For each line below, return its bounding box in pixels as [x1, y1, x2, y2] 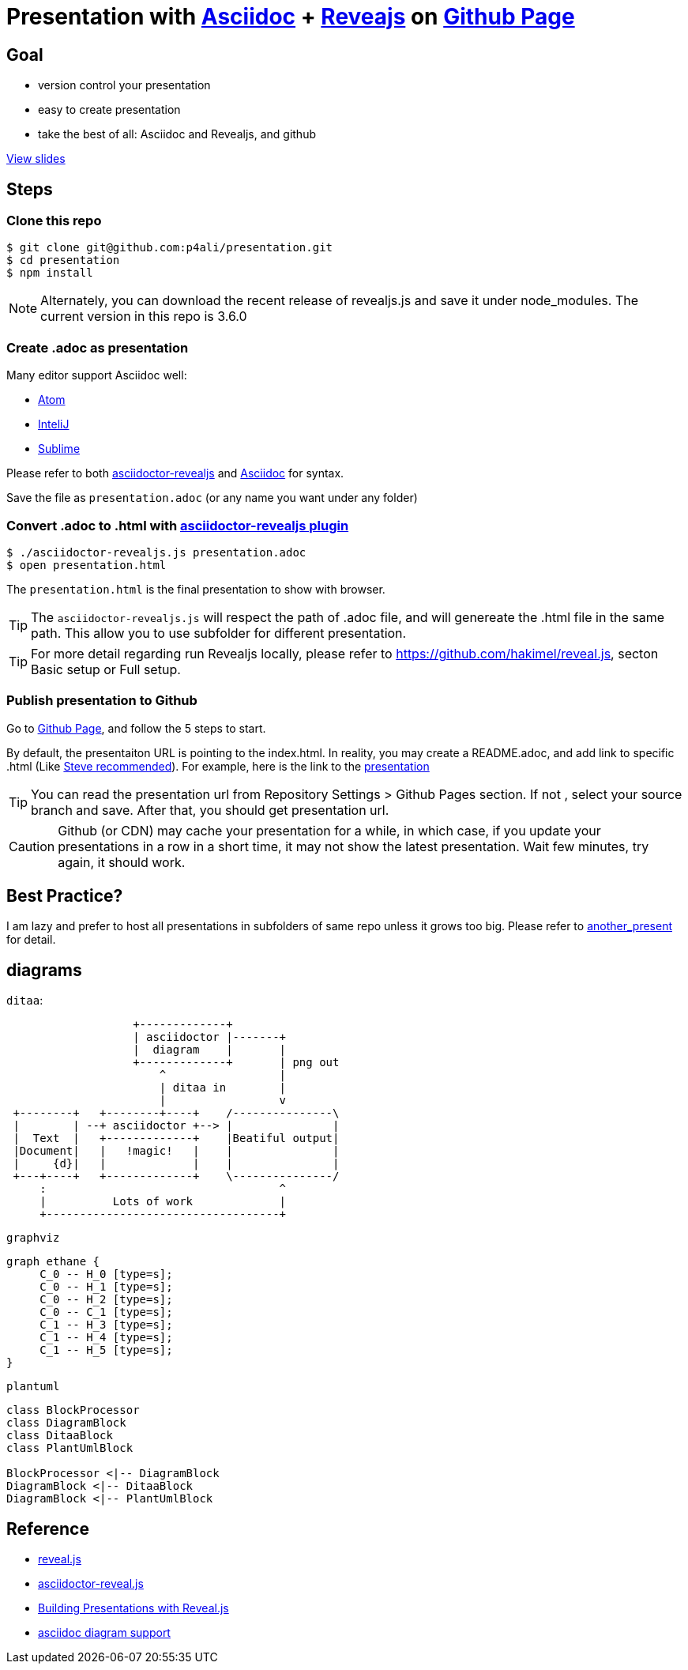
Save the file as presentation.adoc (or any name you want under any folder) [6, 491, 418, 505]
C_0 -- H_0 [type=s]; [39, 1268, 173, 1281]
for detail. [6, 933, 56, 947]
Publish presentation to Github [6, 692, 197, 709]
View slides [6, 152, 66, 166]
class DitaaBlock [6, 1429, 113, 1442]
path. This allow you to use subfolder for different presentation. [31, 624, 407, 641]
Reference [6, 1518, 89, 1539]
